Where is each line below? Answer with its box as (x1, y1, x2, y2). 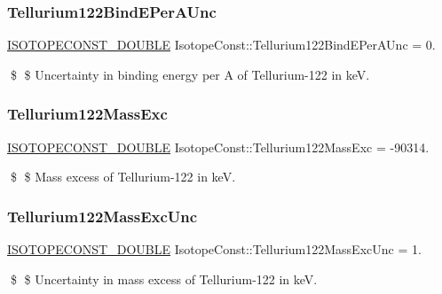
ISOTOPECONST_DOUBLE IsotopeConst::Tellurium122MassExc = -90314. (7, 137, 430, 156)
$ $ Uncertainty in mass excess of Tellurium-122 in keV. (10, 269, 318, 288)
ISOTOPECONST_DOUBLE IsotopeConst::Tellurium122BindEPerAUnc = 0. (7, 35, 436, 54)
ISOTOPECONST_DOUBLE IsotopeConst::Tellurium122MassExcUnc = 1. (7, 240, 422, 259)
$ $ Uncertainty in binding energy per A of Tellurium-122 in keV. (10, 65, 370, 83)
